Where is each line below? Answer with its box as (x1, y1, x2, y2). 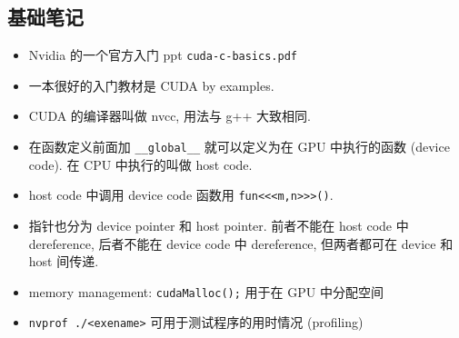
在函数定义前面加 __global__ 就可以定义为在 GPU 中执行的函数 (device (28, 137, 450, 156)
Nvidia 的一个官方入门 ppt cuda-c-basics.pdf (28, 45, 297, 65)
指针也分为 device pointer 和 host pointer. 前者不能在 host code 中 (28, 215, 409, 234)
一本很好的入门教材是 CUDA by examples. (28, 75, 274, 94)
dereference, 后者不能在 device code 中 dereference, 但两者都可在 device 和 (28, 234, 454, 253)
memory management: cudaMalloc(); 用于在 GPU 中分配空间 (28, 282, 384, 301)
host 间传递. (28, 252, 99, 271)
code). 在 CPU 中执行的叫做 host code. (28, 154, 253, 174)
